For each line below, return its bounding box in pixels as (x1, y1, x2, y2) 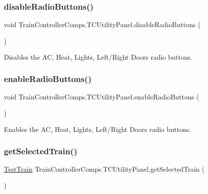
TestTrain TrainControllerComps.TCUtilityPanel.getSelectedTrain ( (4, 164, 205, 174)
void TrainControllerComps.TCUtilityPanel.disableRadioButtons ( (4, 19, 201, 30)
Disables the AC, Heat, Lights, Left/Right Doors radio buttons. (4, 52, 193, 62)
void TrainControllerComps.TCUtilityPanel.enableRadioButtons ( (4, 92, 199, 102)
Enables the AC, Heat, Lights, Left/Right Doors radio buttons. (4, 124, 192, 134)
